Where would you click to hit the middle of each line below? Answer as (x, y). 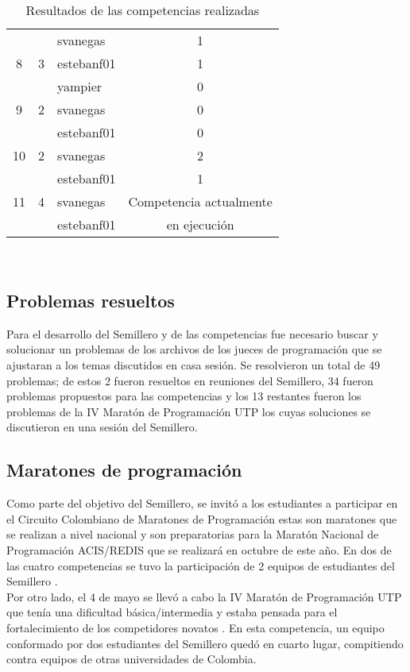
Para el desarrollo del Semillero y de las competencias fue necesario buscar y (192, 333)
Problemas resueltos (91, 300)
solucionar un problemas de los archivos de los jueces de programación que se (194, 349)
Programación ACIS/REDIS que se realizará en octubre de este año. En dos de (199, 549)
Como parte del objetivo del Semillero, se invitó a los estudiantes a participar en (202, 503)
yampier (80, 86)
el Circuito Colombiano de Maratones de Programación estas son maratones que (202, 518)
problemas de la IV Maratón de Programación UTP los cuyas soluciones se (189, 411)
